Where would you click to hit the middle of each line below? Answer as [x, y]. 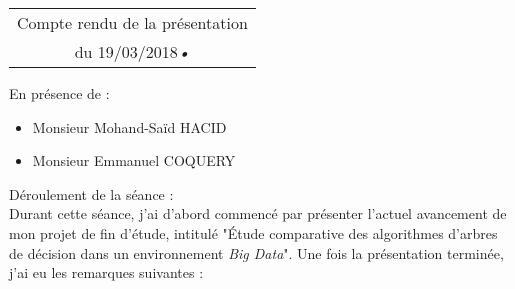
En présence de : [59, 93]
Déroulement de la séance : [91, 193]
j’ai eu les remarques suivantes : [106, 272]
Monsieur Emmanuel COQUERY [134, 160]
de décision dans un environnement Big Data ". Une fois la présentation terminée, [256, 252]
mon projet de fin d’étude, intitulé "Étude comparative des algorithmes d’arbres [253, 232]
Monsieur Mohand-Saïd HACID [129, 126]
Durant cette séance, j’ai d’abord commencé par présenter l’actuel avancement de [258, 213]
